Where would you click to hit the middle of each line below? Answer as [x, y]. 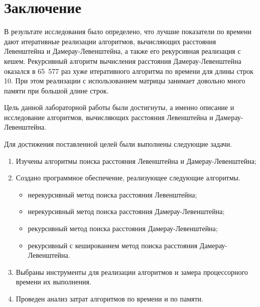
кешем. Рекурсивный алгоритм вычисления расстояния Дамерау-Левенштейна [123, 61]
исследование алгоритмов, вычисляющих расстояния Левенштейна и [109, 117]
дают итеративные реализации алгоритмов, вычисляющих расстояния [110, 41]
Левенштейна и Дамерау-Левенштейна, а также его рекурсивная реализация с [122, 51]
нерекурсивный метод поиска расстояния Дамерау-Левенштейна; [126, 211]
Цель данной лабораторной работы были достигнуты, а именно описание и [119, 107]
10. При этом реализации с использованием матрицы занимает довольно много [125, 81]
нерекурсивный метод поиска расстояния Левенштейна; [112, 194]
